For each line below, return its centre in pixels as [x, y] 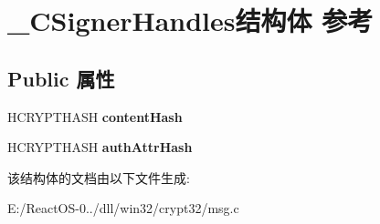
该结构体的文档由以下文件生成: [99, 177]
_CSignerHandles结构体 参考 [190, 20]
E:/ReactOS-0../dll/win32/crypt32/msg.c [123, 208]
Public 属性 [61, 78]
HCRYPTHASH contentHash [95, 116]
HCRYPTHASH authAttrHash [100, 147]
